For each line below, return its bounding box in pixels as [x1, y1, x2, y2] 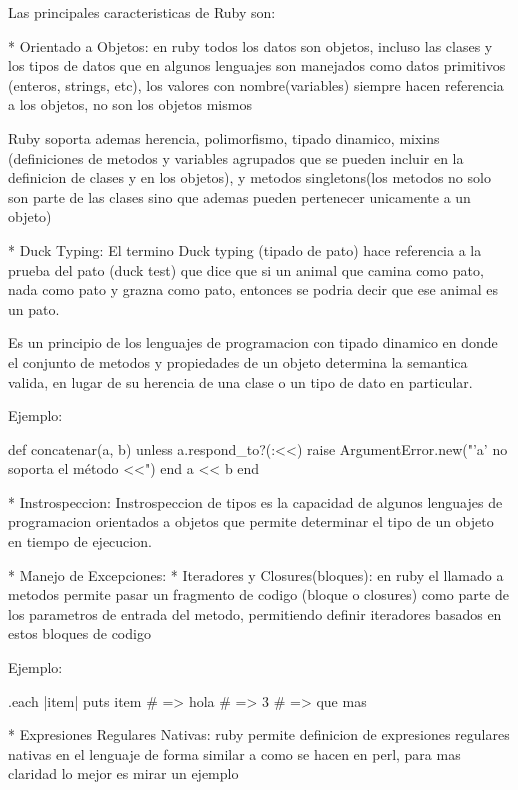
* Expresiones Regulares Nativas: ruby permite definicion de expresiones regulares [8, 724, 510, 745]
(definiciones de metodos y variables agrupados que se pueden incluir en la [8, 147, 464, 168]
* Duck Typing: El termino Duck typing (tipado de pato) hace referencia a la [8, 239, 482, 260]
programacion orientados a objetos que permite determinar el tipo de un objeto [8, 511, 494, 532]
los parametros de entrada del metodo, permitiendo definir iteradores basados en [8, 603, 502, 624]
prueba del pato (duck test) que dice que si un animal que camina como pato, [8, 259, 484, 280]
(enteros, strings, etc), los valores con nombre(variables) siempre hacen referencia [8, 74, 504, 95]
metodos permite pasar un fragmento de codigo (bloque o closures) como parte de [8, 584, 509, 605]
